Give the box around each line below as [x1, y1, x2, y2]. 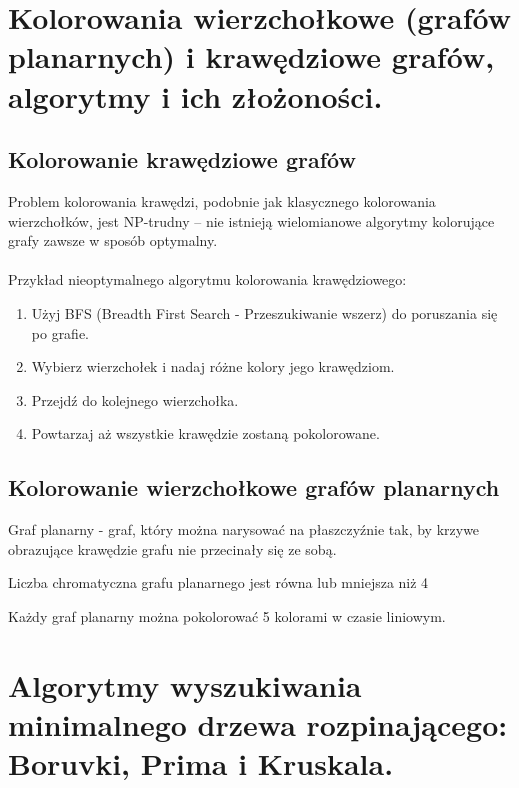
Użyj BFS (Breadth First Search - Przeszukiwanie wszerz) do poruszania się [31, 302, 498, 323]
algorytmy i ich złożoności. [8, 75, 383, 116]
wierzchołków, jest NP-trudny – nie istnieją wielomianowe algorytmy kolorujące [8, 210, 495, 231]
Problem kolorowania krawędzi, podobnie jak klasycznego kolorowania [8, 190, 436, 211]
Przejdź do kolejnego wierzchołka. [31, 389, 239, 410]
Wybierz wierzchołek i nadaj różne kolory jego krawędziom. [31, 356, 395, 377]
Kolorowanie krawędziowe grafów [8, 144, 356, 175]
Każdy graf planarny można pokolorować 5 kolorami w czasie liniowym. [8, 605, 446, 626]
